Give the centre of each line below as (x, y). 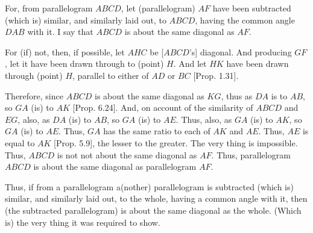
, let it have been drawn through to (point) (84, 64)
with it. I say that (60, 32)
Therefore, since (34, 95)
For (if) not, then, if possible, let (65, 51)
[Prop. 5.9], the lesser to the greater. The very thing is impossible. (176, 142)
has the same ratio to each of (157, 131)
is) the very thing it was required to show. (83, 222)
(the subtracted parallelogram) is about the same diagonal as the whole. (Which (153, 210)
